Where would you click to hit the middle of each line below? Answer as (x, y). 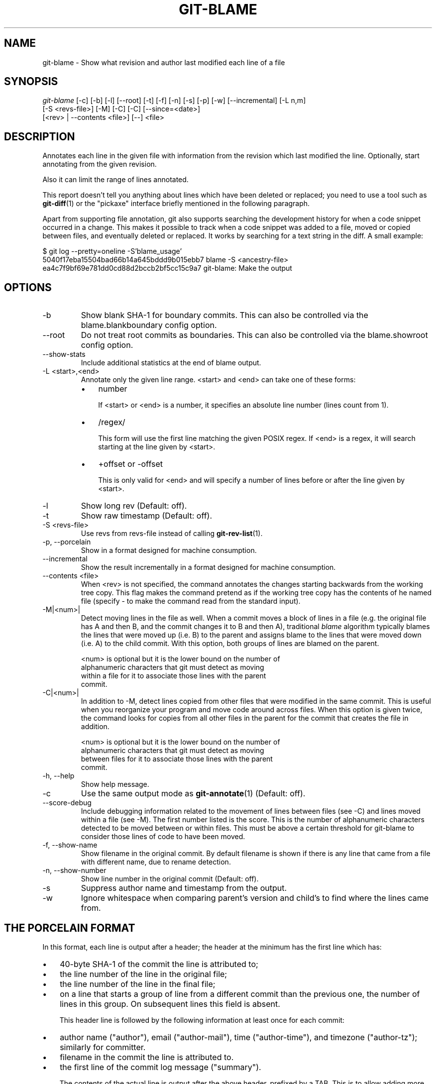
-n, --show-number (74, 870)
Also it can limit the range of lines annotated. (115, 180)
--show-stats (64, 354)
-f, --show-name (70, 845)
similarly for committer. (103, 1047)
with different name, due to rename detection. (156, 862)
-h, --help (58, 776)
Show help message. (115, 784)
